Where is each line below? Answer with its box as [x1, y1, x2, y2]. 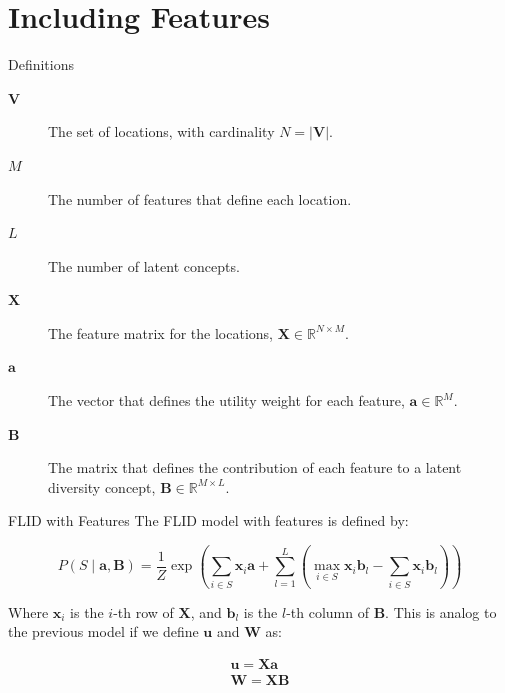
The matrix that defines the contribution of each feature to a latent [48, 457, 462, 478]
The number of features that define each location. [48, 188, 352, 209]
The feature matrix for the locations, [48, 322, 273, 343]
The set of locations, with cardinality [48, 121, 275, 142]
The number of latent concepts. [48, 255, 240, 276]
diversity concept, [48, 476, 156, 497]
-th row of [113, 601, 174, 622]
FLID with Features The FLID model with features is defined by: [8, 510, 409, 531]
